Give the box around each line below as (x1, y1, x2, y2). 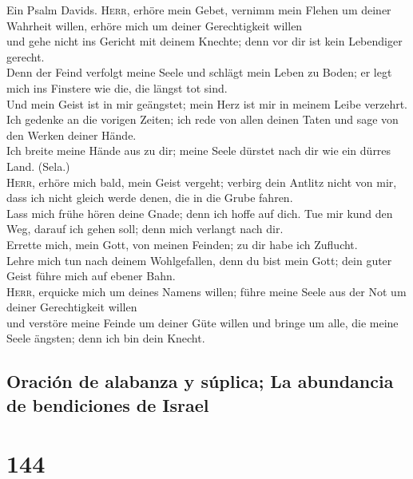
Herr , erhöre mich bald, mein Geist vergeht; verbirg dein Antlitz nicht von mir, (6, 173, 397, 190)
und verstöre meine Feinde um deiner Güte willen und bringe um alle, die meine (6, 314, 399, 331)
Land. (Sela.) (6, 157, 70, 174)
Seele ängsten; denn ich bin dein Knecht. (6, 330, 205, 346)
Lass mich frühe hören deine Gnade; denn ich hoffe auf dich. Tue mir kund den (6, 204, 393, 221)
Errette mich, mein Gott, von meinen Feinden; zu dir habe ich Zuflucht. (6, 236, 358, 252)
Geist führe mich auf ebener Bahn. (6, 267, 176, 284)
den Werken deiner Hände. (6, 126, 137, 143)
